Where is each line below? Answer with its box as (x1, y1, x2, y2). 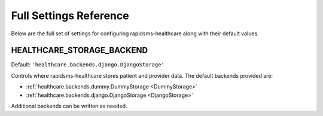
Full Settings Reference (11, 9, 129, 22)
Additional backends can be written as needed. (11, 102, 127, 110)
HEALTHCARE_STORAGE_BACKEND (11, 45, 148, 56)
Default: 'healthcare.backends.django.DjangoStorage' (11, 61, 164, 68)
